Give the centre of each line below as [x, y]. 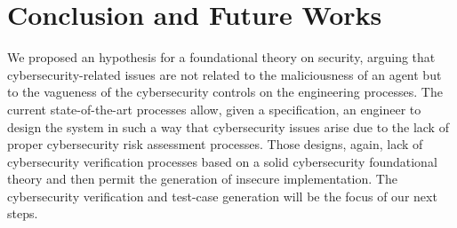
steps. [23, 213]
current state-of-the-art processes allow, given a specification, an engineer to [214, 109]
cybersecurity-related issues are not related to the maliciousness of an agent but [224, 74]
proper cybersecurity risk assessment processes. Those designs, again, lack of [215, 144]
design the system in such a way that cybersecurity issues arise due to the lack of [228, 126]
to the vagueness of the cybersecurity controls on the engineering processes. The [225, 92]
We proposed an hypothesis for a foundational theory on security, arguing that [221, 57]
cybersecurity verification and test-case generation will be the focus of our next [222, 196]
